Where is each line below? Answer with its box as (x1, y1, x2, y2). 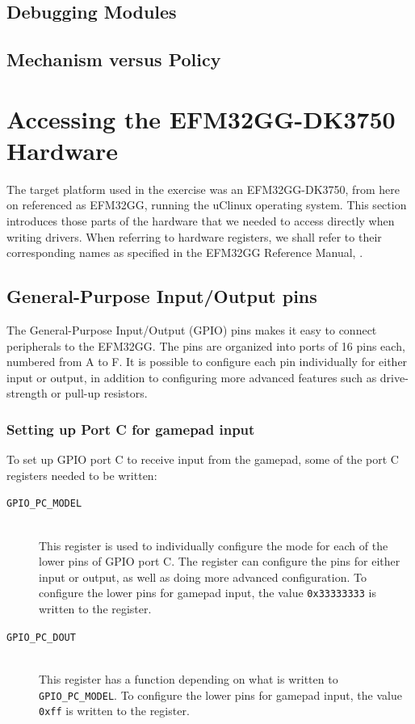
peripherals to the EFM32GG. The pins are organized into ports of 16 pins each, (6, 337, 405, 354)
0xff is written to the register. (39, 702, 190, 719)
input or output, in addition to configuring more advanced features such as (6, 368, 377, 385)
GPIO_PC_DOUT (6, 631, 76, 643)
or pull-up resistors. (51, 385, 148, 402)
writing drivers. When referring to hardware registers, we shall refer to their (6, 228, 382, 245)
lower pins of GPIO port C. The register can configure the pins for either (39, 553, 400, 570)
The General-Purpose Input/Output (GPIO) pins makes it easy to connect (6, 322, 377, 339)
